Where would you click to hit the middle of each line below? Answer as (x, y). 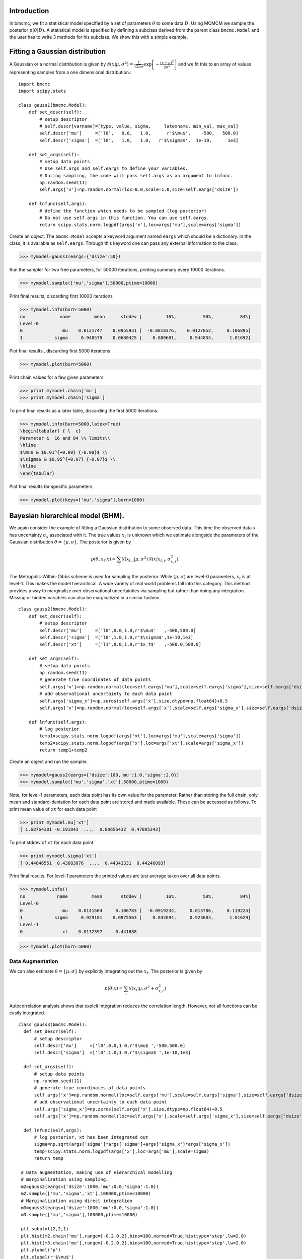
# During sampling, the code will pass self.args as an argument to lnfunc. (136, 176)
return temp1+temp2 (63, 750)
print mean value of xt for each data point (53, 809)
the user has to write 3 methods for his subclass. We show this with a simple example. (99, 37)
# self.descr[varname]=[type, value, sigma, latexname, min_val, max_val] (139, 126)
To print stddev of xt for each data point (51, 843)
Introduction (29, 11)
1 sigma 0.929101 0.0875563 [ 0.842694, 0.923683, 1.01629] (135, 918)
